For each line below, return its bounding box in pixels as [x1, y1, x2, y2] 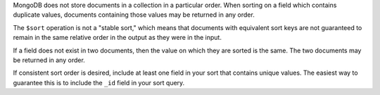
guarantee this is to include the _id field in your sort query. [13, 78, 185, 87]
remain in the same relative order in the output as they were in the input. [13, 34, 222, 42]
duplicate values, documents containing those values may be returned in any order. [13, 10, 255, 19]
